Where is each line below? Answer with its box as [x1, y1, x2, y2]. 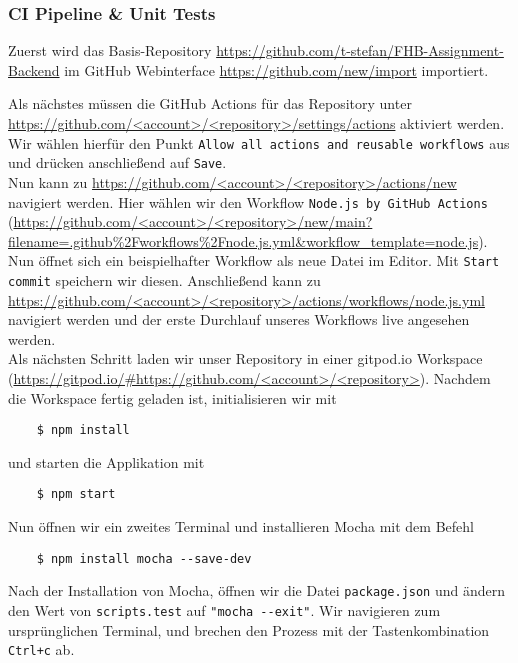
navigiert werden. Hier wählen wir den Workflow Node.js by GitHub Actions [8, 191, 488, 212]
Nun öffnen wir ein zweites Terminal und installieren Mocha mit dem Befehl [8, 516, 474, 537]
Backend [8, 59, 60, 80]
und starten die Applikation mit [8, 451, 205, 472]
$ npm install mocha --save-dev [36, 551, 252, 566]
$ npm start [36, 487, 116, 502]
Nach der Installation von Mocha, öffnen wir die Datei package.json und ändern [8, 580, 505, 601]
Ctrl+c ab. [8, 639, 75, 660]
